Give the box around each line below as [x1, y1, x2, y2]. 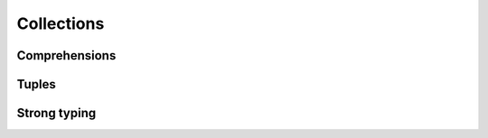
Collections [16, 14, 105, 33]
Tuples [16, 77, 56, 92]
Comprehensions [16, 48, 117, 63]
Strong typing [16, 106, 97, 121]
